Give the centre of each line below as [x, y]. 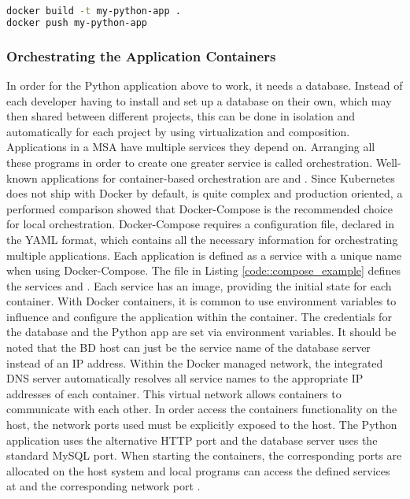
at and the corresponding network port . [103, 486]
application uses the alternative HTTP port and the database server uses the [192, 440]
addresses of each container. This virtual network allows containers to [174, 393]
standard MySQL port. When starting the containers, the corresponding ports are [204, 455]
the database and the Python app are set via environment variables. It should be [201, 332]
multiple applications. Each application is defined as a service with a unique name [204, 255]
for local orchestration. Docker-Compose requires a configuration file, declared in [201, 224]
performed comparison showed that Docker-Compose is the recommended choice [200, 208]
